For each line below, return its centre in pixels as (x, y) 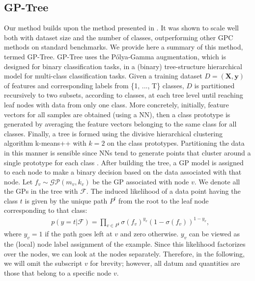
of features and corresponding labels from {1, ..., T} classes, (94, 85)
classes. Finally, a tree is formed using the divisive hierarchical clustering (113, 133)
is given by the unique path (66, 200)
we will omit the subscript (43, 263)
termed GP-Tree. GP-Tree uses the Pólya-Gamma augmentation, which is (115, 56)
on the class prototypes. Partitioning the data (176, 143)
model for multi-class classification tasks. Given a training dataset (103, 76)
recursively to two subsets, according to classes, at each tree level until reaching (124, 95)
